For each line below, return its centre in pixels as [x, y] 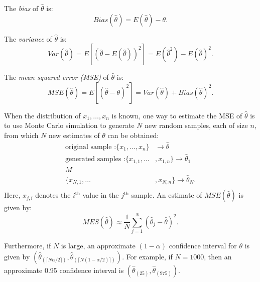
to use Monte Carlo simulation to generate [69, 125]
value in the [101, 195]
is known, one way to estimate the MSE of [177, 115]
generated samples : [95, 159]
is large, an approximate [98, 245]
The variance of [28, 38]
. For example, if [147, 256]
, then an [218, 256]
